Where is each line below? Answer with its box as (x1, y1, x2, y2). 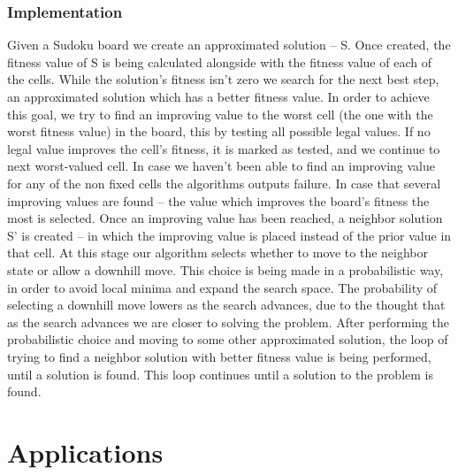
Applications (7, 433, 164, 470)
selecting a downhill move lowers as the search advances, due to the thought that (7, 295, 446, 314)
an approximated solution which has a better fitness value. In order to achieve (7, 88, 430, 105)
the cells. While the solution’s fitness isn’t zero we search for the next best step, (7, 70, 439, 88)
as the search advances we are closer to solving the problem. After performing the (7, 312, 449, 331)
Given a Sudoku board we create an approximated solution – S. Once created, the (7, 35, 451, 54)
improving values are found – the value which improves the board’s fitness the (7, 191, 430, 210)
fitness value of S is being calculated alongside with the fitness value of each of (7, 52, 431, 71)
